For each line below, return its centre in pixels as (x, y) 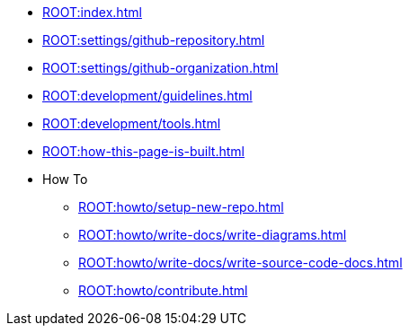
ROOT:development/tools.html (132, 123)
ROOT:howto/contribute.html (163, 290)
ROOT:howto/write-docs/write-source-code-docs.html (241, 263)
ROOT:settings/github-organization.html (160, 68)
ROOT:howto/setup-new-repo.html (181, 207)
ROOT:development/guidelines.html (147, 96)
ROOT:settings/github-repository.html (154, 40)
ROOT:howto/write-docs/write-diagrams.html (213, 235)
